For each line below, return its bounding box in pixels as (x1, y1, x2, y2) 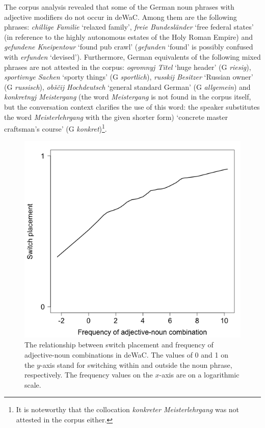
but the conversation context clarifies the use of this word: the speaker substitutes (4, 101, 260, 112)
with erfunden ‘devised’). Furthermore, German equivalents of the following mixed (4, 51, 261, 62)
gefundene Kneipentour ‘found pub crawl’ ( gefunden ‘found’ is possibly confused (4, 41, 253, 52)
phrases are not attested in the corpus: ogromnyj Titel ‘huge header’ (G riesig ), (4, 61, 251, 72)
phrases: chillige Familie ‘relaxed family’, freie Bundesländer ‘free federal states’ (4, 21, 254, 32)
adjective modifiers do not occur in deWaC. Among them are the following (4, 11, 237, 22)
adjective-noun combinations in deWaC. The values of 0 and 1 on (24, 349, 228, 360)
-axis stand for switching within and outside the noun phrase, (40, 359, 232, 370)
